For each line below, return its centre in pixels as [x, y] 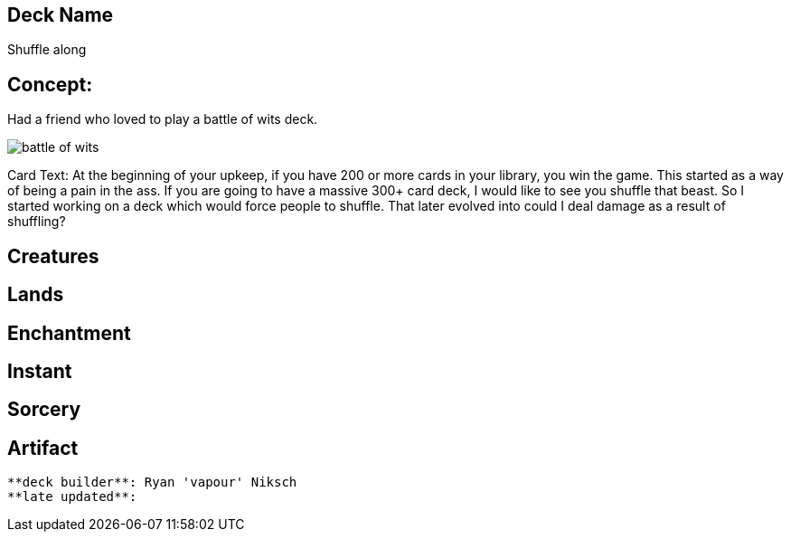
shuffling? [37, 222]
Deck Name [61, 15]
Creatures [53, 256]
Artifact [43, 448]
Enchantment [69, 333]
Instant [40, 371]
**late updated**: [72, 497]
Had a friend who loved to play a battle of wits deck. [163, 119]
